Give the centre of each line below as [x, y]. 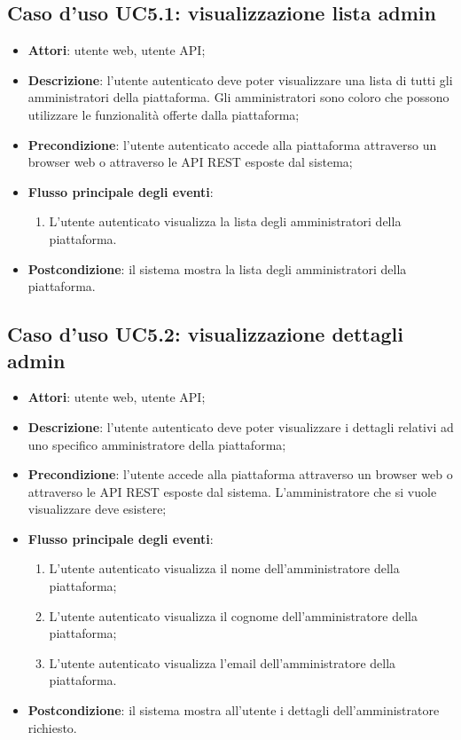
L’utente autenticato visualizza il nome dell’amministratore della [224, 568]
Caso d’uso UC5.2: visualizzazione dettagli [205, 334]
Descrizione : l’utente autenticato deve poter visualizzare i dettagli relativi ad [241, 426]
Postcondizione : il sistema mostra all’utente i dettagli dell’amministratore [234, 710]
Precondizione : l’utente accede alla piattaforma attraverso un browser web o [240, 474]
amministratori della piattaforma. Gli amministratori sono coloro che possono [238, 97]
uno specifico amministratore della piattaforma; [157, 444]
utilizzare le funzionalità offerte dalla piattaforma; [164, 114]
